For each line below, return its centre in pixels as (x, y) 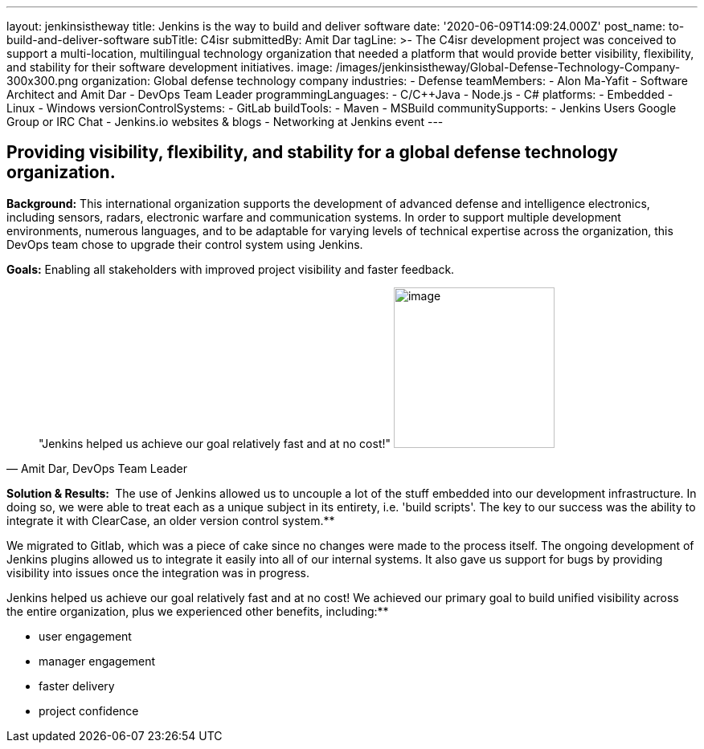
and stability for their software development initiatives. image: (170, 67)
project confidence (89, 710)
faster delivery (77, 686)
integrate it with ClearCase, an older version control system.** (171, 520)
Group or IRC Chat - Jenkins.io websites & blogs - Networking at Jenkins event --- (225, 122)
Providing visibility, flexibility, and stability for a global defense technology (312, 153)
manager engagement (97, 661)
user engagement (85, 636)
